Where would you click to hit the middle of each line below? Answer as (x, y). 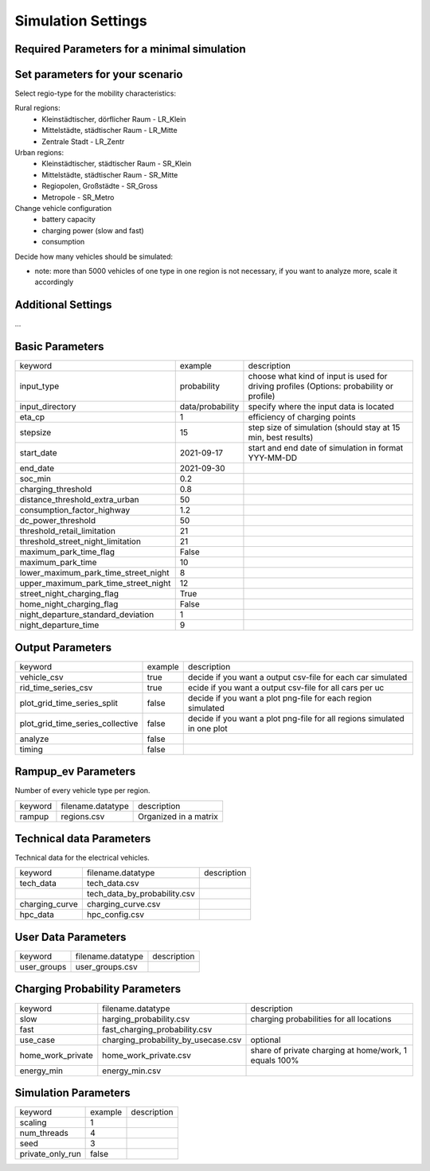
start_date (38, 453)
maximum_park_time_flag (67, 552)
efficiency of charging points (302, 417)
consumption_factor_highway (75, 510)
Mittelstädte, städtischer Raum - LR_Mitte (110, 131)
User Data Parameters (70, 937)
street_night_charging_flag (69, 594)
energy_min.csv (132, 1071)
